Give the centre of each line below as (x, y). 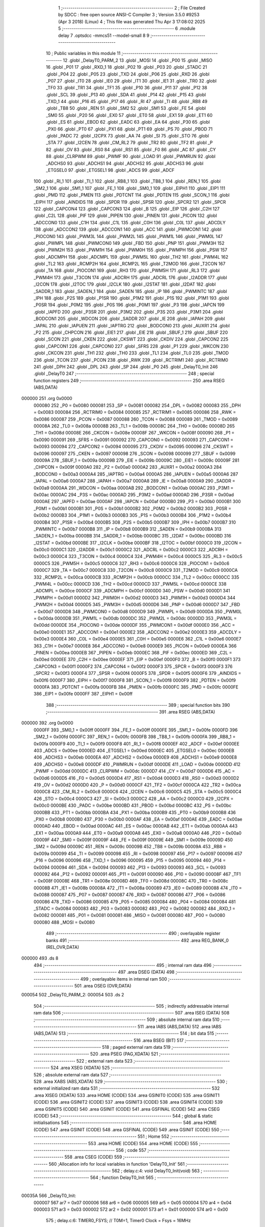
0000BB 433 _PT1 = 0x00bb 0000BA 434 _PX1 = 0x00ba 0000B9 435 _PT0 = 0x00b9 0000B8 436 (135, 812)
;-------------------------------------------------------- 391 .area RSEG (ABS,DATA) (131, 712)
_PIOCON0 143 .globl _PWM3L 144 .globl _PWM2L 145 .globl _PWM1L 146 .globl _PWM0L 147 (128, 236)
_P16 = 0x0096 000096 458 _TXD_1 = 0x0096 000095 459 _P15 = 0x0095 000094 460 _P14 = (130, 860)
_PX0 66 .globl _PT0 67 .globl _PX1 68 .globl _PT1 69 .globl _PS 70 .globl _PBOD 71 (129, 129)
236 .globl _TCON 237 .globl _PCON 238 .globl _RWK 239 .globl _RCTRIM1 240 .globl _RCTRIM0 (131, 360)
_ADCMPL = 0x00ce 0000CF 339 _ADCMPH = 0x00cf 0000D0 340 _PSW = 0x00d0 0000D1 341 (132, 591)
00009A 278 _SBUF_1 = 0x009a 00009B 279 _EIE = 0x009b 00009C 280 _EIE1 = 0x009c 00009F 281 (136, 460)
